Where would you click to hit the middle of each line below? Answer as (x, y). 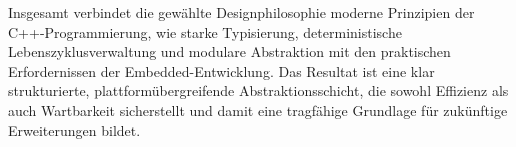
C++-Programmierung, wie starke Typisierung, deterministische (205, 31)
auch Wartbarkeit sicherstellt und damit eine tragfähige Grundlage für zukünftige (258, 109)
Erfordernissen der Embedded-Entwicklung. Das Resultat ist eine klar (221, 70)
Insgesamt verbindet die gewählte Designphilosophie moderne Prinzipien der (241, 12)
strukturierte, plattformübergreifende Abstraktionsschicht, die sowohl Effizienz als (258, 90)
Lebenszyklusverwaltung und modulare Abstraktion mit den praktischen (229, 51)
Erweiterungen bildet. (74, 129)
